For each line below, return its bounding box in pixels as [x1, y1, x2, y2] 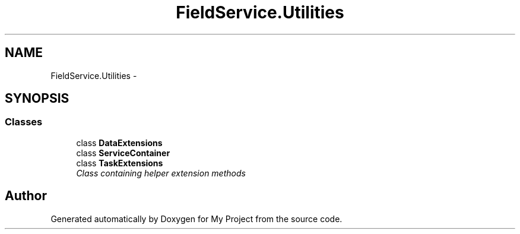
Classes [5, 116, 43, 128]
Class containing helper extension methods [76, 167, 246, 178]
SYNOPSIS [5, 91, 69, 106]
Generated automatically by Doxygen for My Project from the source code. [50, 213, 343, 224]
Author [5, 188, 47, 204]
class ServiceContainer [76, 147, 170, 158]
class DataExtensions [76, 137, 163, 148]
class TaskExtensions [76, 157, 163, 168]
